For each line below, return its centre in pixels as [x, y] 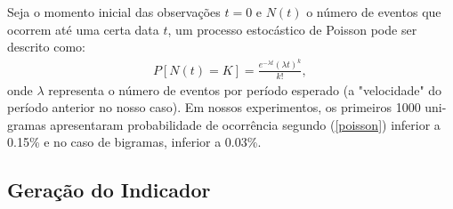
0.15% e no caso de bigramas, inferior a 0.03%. [134, 142]
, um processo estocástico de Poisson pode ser [292, 29]
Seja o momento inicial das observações [114, 12]
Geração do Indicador [109, 190]
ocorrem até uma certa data [83, 29]
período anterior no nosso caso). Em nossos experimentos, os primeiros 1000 [214, 107]
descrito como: [46, 47]
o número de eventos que [374, 12]
